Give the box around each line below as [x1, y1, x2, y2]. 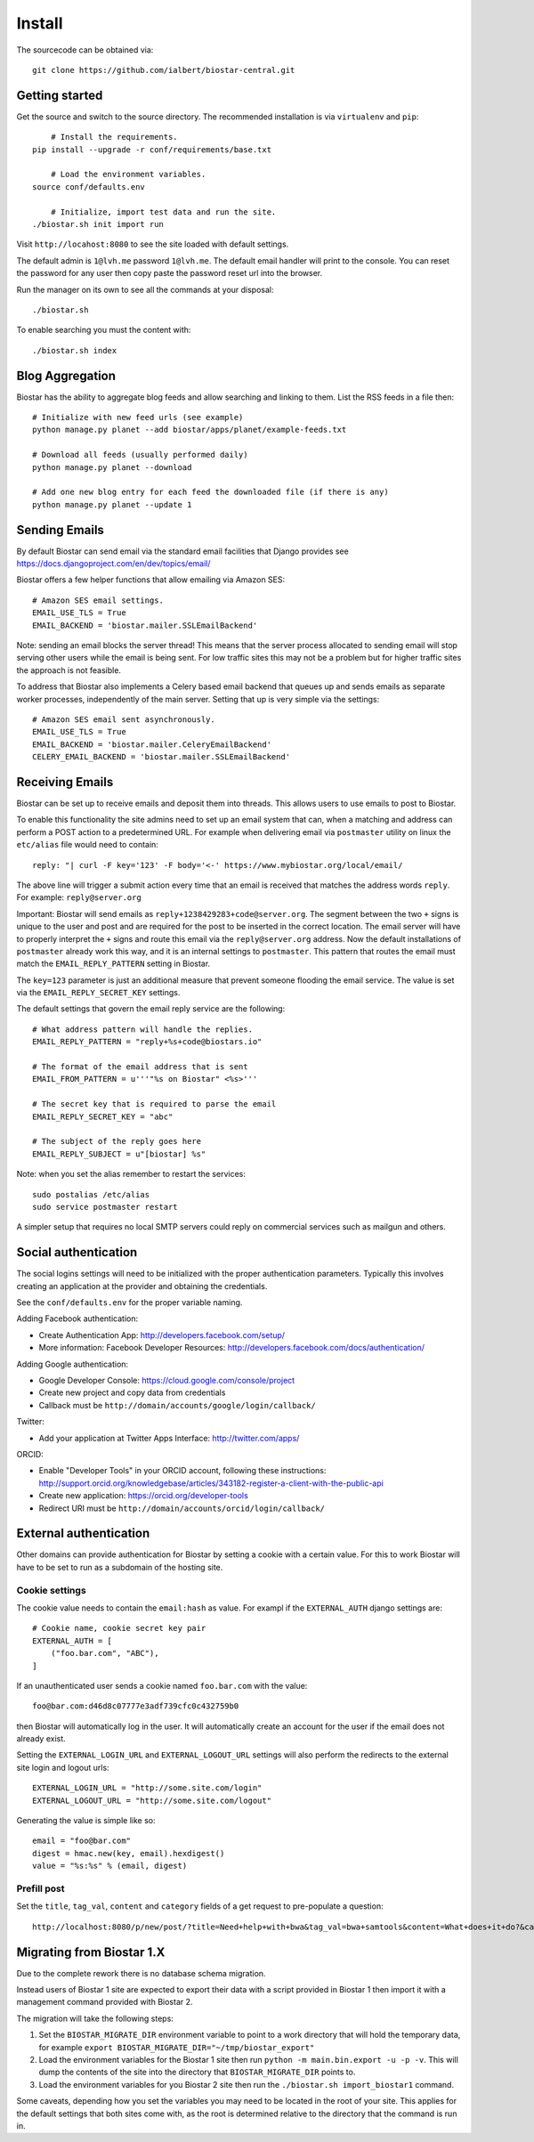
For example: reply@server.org [16, 892, 142, 903]
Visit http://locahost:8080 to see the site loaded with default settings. [16, 239, 289, 249]
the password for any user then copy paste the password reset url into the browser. [16, 268, 323, 279]
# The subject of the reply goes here [32, 1136, 202, 1147]
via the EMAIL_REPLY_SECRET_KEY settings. [16, 987, 181, 998]
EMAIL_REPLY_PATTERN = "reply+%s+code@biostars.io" [32, 1037, 263, 1047]
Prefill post [16, 1882, 65, 1895]
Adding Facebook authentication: [16, 1313, 138, 1324]
